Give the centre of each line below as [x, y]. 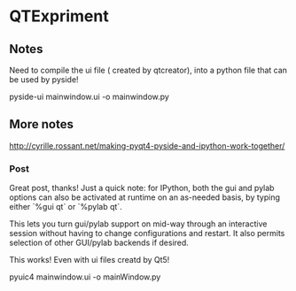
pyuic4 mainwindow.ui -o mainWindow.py [85, 277]
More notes [41, 124]
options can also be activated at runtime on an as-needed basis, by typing [145, 197]
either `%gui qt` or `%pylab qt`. [66, 207]
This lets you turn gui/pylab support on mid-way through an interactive [138, 224]
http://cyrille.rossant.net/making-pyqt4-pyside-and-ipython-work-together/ [147, 145]
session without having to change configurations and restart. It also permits [147, 234]
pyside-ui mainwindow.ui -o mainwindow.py [90, 96]
